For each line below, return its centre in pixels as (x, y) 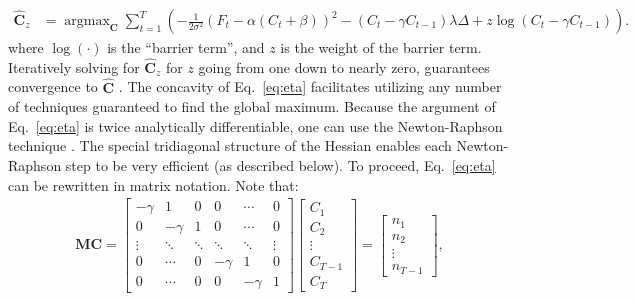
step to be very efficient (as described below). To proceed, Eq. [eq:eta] (280, 165)
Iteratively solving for (74, 66)
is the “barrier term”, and (186, 47)
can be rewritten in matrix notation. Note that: (153, 184)
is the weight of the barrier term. (381, 47)
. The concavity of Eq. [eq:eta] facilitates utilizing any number (310, 86)
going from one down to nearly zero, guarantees (344, 66)
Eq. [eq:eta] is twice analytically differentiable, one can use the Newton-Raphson (255, 125)
